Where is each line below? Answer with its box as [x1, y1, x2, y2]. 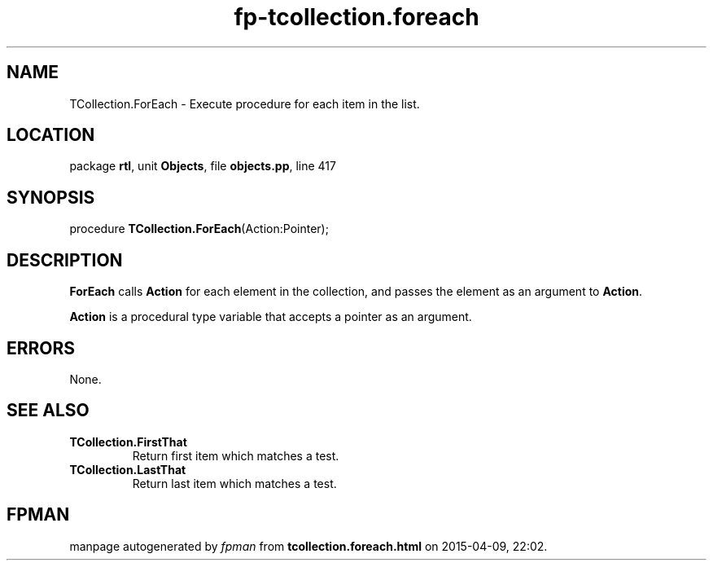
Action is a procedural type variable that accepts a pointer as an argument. [69, 310, 472, 324]
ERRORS [7, 337, 76, 358]
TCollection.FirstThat [69, 434, 187, 449]
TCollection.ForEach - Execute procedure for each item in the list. [69, 96, 420, 111]
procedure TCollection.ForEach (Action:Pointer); [69, 222, 329, 236]
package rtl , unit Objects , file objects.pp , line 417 [69, 159, 336, 174]
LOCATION [7, 125, 95, 146]
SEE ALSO [7, 400, 90, 421]
